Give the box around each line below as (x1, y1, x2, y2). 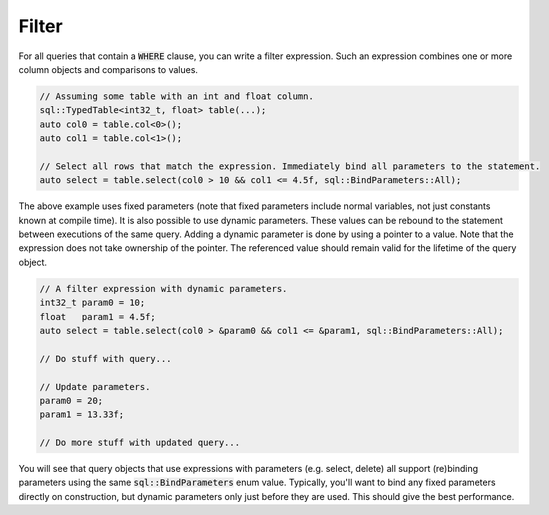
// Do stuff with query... (39, 353, 172, 364)
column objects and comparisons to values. (18, 63, 199, 75)
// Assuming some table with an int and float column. (39, 90, 314, 102)
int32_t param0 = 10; (39, 297, 146, 309)
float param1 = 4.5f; (39, 311, 157, 322)
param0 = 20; (39, 395, 104, 406)
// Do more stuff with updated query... (39, 437, 240, 449)
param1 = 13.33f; (39, 409, 125, 420)
